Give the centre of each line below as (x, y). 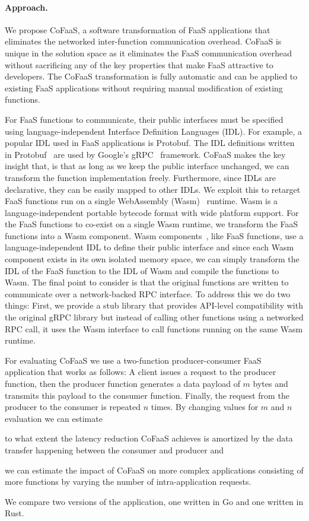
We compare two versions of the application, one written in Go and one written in (154, 501)
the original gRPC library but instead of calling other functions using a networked (154, 317)
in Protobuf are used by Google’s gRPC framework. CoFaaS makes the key (145, 154)
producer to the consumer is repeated (73, 407)
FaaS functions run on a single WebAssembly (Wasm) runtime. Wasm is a (141, 201)
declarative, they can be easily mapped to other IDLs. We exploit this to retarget (153, 189)
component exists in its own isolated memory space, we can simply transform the (152, 259)
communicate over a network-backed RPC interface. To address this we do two (148, 293)
